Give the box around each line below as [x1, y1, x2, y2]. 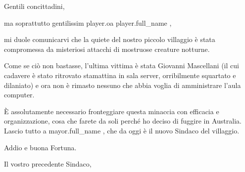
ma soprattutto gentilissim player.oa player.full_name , [4, 17, 172, 28]
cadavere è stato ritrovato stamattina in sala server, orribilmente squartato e [4, 70, 236, 80]
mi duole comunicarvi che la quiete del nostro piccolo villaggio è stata [4, 34, 215, 44]
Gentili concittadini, [4, 1, 65, 11]
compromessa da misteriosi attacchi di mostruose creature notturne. [4, 43, 210, 54]
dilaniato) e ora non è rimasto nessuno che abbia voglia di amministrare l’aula [4, 80, 241, 90]
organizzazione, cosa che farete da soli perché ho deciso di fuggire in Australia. [4, 116, 242, 126]
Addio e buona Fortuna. [4, 142, 77, 152]
